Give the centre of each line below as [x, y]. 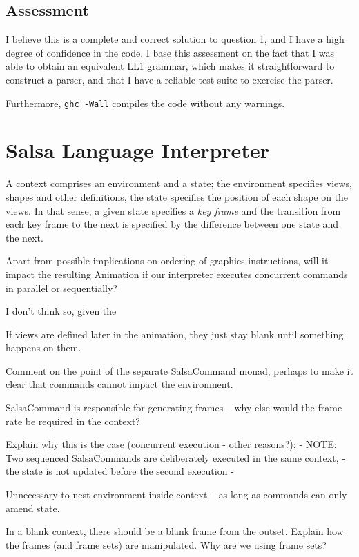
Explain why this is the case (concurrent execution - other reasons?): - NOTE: [171, 444]
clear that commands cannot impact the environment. [119, 384]
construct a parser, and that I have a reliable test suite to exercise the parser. [169, 79]
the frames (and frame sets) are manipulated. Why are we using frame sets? [166, 544]
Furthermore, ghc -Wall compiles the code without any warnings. [145, 102]
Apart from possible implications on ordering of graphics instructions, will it [167, 261]
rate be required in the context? [73, 421]
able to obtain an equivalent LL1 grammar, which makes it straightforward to [170, 66]
